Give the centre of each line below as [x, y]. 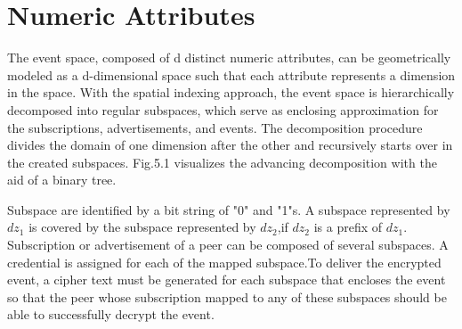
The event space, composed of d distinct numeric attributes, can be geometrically [229, 58]
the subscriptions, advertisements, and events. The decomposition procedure [215, 127]
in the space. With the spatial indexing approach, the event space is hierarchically [231, 92]
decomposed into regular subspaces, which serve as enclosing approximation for [223, 109]
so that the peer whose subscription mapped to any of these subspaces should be [227, 296]
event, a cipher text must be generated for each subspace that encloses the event [227, 280]
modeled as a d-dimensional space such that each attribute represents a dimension [231, 74]
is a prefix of [348, 227]
